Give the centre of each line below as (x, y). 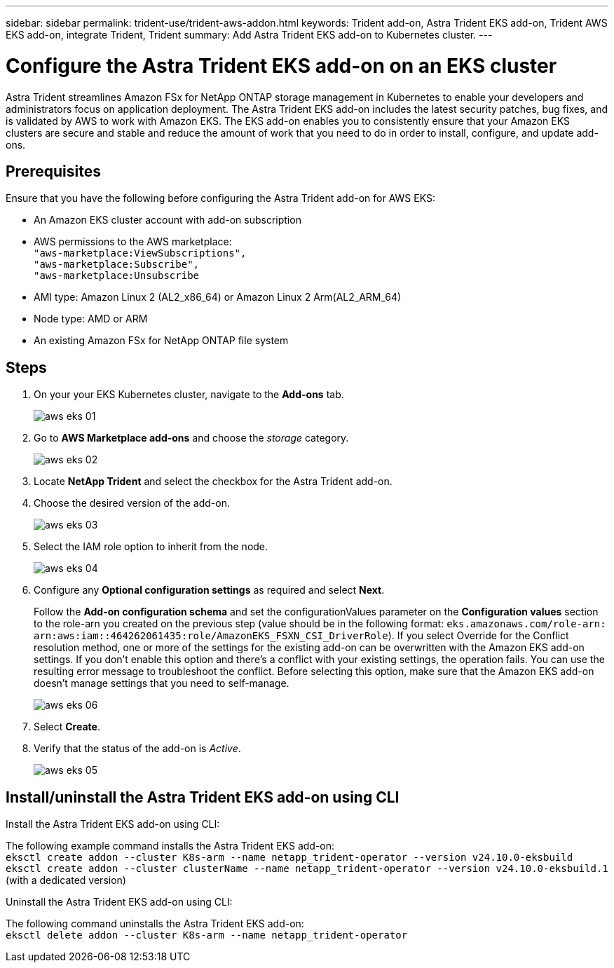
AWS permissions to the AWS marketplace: (133, 242)
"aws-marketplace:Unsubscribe (117, 276)
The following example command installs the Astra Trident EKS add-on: (170, 846)
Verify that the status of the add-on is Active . (137, 749)
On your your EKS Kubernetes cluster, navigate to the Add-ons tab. (189, 395)
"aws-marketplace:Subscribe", (117, 265)
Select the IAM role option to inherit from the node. (151, 547)
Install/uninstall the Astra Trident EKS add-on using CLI (203, 797)
